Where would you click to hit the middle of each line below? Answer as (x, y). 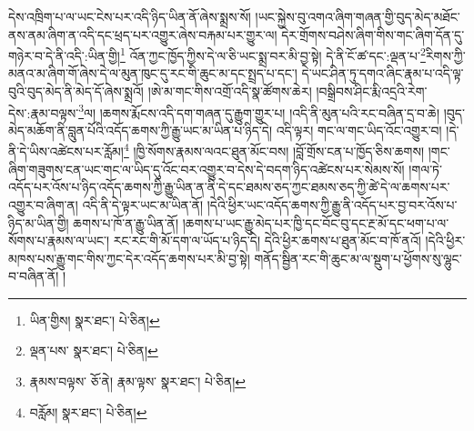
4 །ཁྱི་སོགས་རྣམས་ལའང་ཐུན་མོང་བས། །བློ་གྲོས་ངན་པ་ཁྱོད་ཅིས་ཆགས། (274, 150)
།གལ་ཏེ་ (426, 169)
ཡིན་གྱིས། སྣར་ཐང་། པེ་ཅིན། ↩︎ (95, 320)
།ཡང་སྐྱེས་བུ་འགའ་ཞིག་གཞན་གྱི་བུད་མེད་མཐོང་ (358, 16)
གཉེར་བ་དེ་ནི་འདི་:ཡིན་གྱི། (64, 55)
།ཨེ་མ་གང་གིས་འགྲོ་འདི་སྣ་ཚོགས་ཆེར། (230, 91)
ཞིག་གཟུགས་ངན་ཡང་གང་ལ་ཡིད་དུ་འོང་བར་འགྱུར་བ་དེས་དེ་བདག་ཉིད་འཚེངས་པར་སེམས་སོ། (207, 169)
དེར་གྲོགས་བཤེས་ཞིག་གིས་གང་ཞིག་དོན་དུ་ (373, 34)
